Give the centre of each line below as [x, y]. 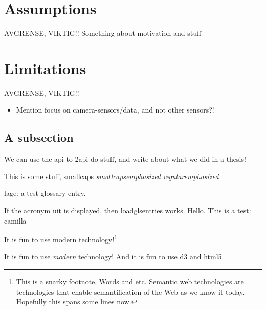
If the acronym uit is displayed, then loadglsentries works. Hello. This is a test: [128, 211]
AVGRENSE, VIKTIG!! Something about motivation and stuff [103, 33]
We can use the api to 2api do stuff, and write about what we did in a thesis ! [125, 159]
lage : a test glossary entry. [45, 193]
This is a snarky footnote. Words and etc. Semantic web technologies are [130, 282]
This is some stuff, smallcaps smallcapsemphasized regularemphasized [112, 176]
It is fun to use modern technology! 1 [61, 239]
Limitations [45, 68]
